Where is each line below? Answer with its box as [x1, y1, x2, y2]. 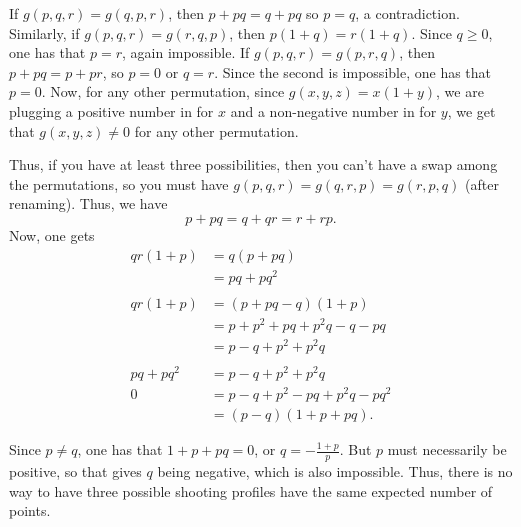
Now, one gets [9, 224, 95, 245]
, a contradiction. [355, 3, 460, 23]
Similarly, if [9, 22, 80, 43]
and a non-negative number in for [230, 100, 437, 121]
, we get [447, 100, 496, 121]
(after [464, 173, 499, 194]
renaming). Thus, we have [9, 193, 168, 214]
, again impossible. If [122, 42, 250, 63]
